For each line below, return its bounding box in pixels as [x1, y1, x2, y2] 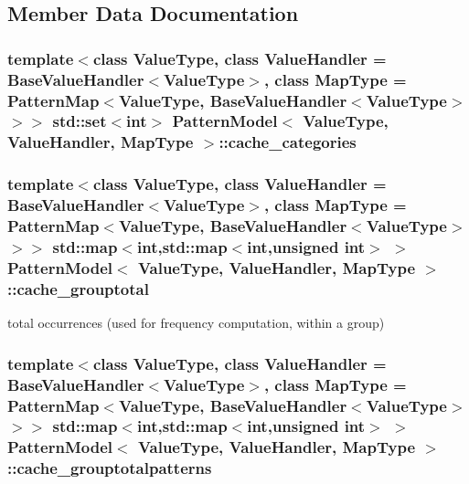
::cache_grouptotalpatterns [7, 457, 212, 479]
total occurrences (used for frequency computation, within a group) [7, 313, 385, 332]
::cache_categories [219, 131, 357, 153]
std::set [52, 110, 107, 132]
